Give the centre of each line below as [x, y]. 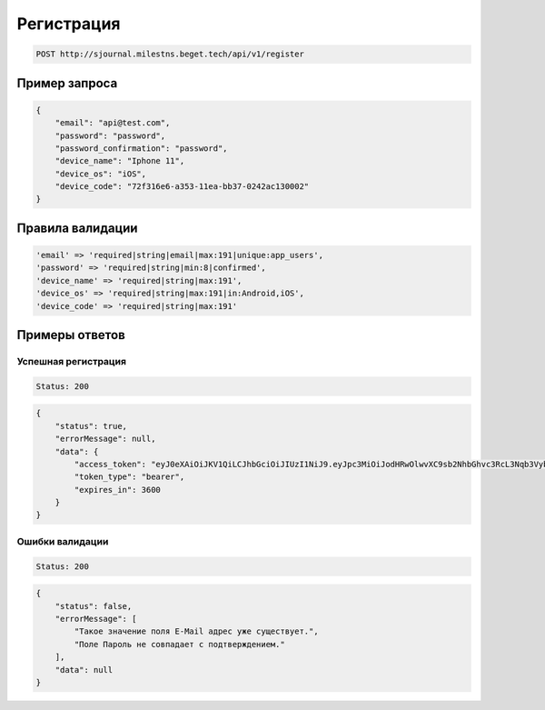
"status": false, [94, 606]
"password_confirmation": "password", [141, 148]
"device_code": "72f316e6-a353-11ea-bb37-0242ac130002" [182, 187]
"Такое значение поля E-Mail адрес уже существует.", [196, 631]
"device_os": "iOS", [101, 174]
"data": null [84, 670]
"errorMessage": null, [105, 439]
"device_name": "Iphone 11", [120, 161]
